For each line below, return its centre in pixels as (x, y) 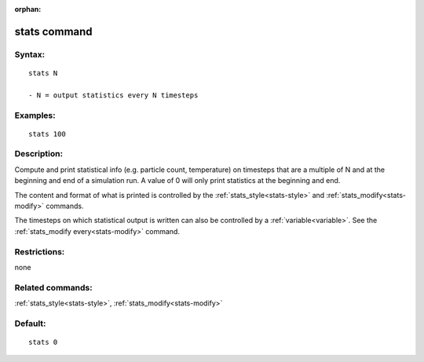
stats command (54, 31)
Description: (38, 154)
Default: (30, 324)
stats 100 (47, 134)
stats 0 (43, 342)
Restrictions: (40, 251)
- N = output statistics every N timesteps (113, 95)
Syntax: (30, 54)
